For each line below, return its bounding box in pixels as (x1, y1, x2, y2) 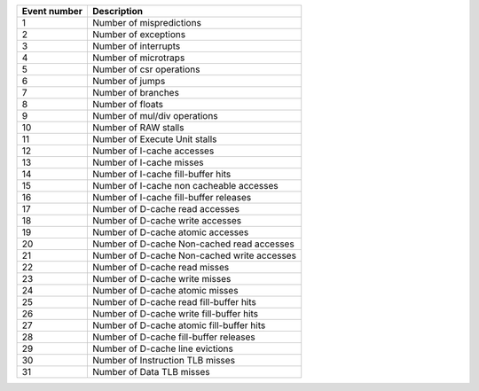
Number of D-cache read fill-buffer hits (92, 296, 256, 308)
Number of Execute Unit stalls (92, 133, 217, 145)
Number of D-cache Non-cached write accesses (92, 249, 297, 262)
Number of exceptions (92, 28, 186, 40)
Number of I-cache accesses (92, 145, 215, 157)
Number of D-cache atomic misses (92, 285, 239, 296)
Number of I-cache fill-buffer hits (92, 168, 232, 180)
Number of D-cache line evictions (92, 342, 234, 355)
